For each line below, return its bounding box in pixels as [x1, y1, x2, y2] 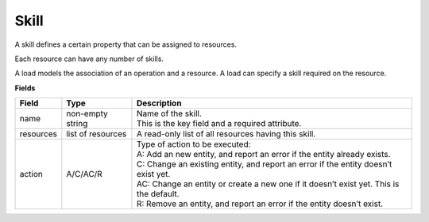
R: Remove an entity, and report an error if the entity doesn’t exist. [136, 198, 384, 209]
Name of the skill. [136, 108, 203, 119]
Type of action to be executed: [136, 139, 251, 150]
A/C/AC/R [66, 169, 102, 180]
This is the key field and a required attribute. [136, 118, 302, 129]
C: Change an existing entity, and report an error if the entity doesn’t [136, 159, 392, 170]
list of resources [66, 128, 127, 140]
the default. [136, 189, 180, 200]
